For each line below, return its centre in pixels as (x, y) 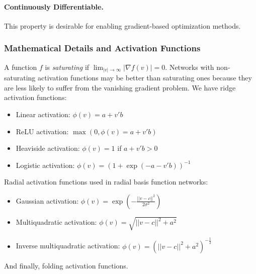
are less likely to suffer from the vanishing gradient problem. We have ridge (120, 87)
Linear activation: (43, 114)
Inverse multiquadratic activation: (68, 246)
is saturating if (67, 67)
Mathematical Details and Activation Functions (102, 48)
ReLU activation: (42, 131)
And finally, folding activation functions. (66, 265)
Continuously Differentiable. (54, 6)
